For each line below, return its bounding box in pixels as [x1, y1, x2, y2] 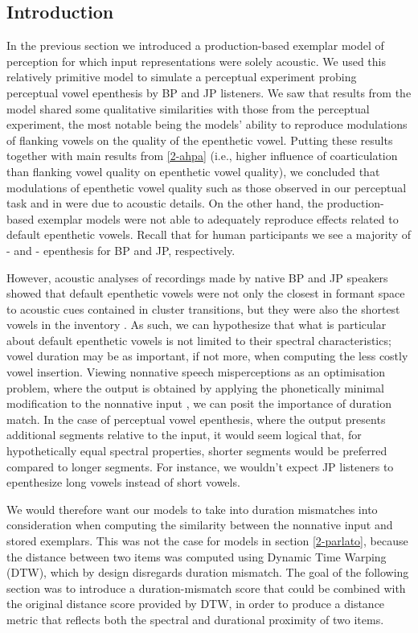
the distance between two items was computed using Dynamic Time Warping [6, 548, 387, 565]
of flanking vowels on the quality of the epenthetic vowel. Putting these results [6, 131, 393, 148]
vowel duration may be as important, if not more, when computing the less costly [6, 347, 408, 364]
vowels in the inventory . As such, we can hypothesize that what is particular [6, 316, 387, 333]
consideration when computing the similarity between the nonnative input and [6, 516, 393, 533]
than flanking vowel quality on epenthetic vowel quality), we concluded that [6, 162, 380, 179]
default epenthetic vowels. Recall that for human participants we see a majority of [6, 226, 411, 243]
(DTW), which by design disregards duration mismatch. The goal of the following [6, 564, 409, 581]
